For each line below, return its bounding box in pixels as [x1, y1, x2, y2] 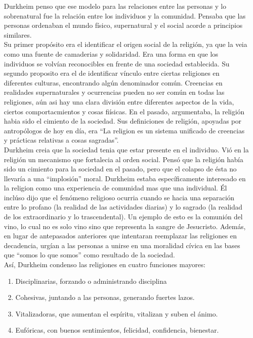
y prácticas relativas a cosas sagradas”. [4, 135, 119, 145]
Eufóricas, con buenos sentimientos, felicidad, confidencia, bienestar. [15, 325, 219, 335]
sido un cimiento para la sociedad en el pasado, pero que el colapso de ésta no [4, 164, 237, 174]
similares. [4, 29, 32, 40]
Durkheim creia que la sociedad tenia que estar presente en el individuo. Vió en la [4, 144, 249, 154]
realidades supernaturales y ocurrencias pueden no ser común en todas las [4, 87, 225, 97]
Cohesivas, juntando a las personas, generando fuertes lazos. [15, 292, 195, 302]
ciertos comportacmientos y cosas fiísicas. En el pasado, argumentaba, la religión [4, 106, 245, 116]
